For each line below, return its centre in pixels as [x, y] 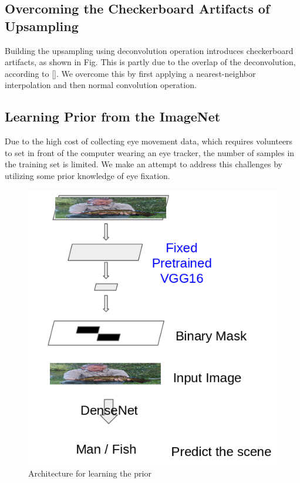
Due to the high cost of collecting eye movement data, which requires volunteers [149, 141]
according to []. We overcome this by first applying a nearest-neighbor [130, 73]
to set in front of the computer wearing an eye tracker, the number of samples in [150, 152]
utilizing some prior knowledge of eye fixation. [87, 175]
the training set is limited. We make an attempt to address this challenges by [144, 164]
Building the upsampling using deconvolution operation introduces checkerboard [149, 50]
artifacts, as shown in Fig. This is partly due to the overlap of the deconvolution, [150, 62]
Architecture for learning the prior [90, 473]
